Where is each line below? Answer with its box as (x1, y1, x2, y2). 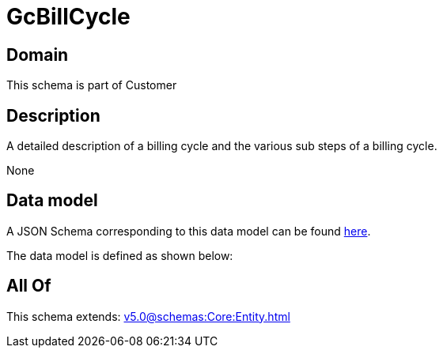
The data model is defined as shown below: (6, 248, 233, 262)
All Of (6, 276, 51, 296)
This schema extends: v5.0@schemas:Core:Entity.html (6, 309, 290, 323)
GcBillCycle (6, 3, 131, 30)
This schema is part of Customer (6, 78, 177, 92)
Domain (6, 44, 69, 65)
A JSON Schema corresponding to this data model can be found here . (6, 224, 371, 238)
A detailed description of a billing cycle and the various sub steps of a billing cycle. (6, 139, 437, 153)
